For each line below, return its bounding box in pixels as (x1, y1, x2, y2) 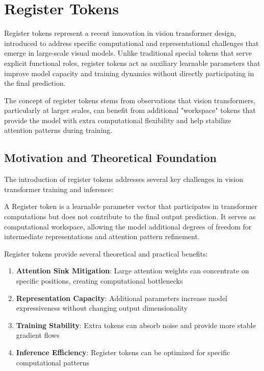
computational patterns (16, 357, 90, 367)
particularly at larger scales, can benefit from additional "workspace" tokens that (4, 105, 256, 115)
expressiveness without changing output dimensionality (16, 303, 188, 313)
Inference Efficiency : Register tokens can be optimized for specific (16, 346, 230, 357)
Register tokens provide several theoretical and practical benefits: (4, 248, 208, 259)
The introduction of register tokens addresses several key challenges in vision (4, 174, 243, 184)
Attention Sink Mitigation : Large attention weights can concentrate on (16, 265, 249, 276)
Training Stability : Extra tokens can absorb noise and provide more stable (16, 319, 256, 330)
